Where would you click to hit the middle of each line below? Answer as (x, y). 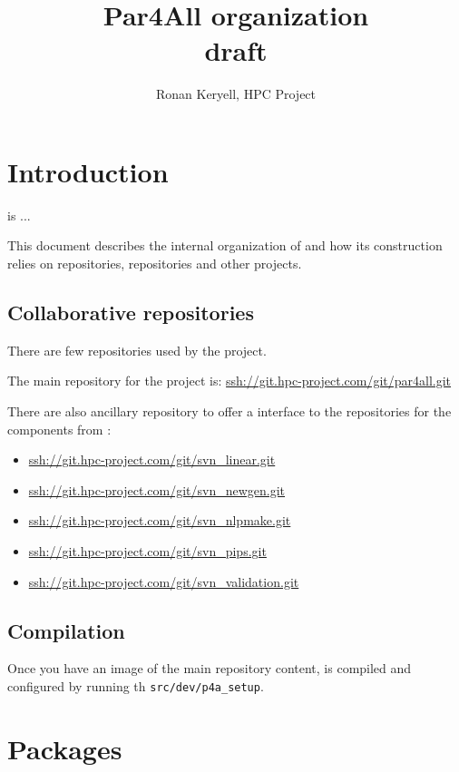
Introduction (88, 171)
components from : (59, 429)
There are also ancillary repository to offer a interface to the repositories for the (229, 411)
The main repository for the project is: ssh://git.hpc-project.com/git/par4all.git (229, 381)
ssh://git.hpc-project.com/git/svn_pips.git (147, 550)
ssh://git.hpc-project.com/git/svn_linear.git (152, 459)
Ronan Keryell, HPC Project (236, 94)
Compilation (66, 630)
